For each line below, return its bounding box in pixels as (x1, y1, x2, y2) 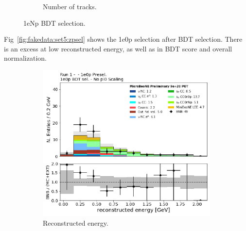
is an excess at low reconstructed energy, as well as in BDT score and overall (4, 43, 232, 53)
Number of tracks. (43, 1, 97, 11)
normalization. (4, 53, 47, 63)
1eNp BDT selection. (23, 17, 86, 28)
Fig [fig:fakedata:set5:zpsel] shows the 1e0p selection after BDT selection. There (4, 34, 243, 44)
